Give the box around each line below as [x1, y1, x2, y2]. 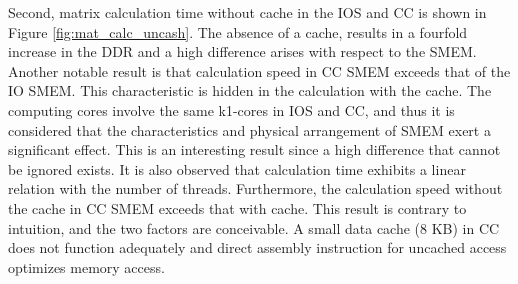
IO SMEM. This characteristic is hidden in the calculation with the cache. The [8, 80, 492, 101]
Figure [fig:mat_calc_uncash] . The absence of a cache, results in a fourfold [8, 21, 468, 42]
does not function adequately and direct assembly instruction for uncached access [8, 237, 507, 258]
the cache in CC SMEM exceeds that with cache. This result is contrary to [8, 197, 467, 218]
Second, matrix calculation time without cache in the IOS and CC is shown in [8, 2, 487, 22]
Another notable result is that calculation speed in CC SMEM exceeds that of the [8, 60, 511, 81]
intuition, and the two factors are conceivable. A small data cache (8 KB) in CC [8, 217, 500, 238]
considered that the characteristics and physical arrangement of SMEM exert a [8, 119, 491, 140]
